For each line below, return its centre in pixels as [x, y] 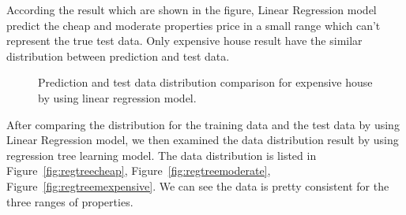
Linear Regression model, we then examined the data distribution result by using [203, 140]
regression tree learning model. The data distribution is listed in [162, 155]
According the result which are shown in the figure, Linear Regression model [192, 9]
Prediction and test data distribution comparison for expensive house [205, 82]
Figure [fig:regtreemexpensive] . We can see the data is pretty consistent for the [198, 185]
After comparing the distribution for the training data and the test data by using [203, 124]
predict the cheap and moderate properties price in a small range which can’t [194, 25]
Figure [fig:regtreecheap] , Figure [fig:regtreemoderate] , [139, 171]
